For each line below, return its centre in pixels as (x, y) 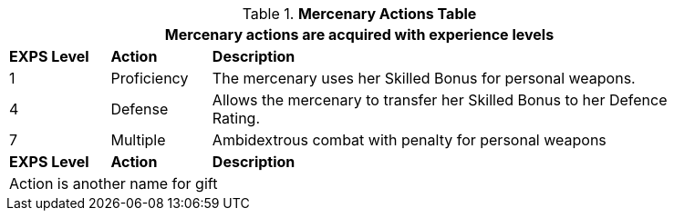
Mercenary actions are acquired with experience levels (359, 35)
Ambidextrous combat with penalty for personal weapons (409, 140)
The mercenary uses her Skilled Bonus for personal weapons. (424, 78)
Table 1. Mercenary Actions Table (359, 14)
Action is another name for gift (114, 183)
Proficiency (150, 78)
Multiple (138, 140)
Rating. (236, 118)
